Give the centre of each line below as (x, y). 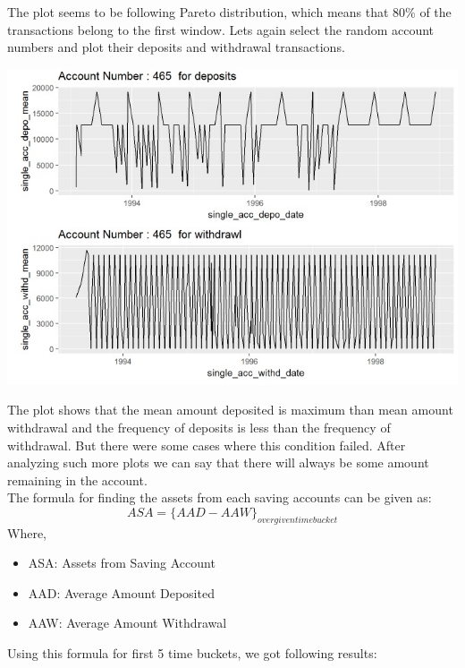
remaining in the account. (77, 480)
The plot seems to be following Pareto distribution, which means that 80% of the (229, 12)
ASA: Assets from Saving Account (122, 563)
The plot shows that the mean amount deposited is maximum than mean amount (230, 410)
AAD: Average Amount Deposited (121, 592)
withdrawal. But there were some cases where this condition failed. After (207, 445)
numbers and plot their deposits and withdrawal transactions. (176, 47)
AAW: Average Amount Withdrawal (127, 623)
